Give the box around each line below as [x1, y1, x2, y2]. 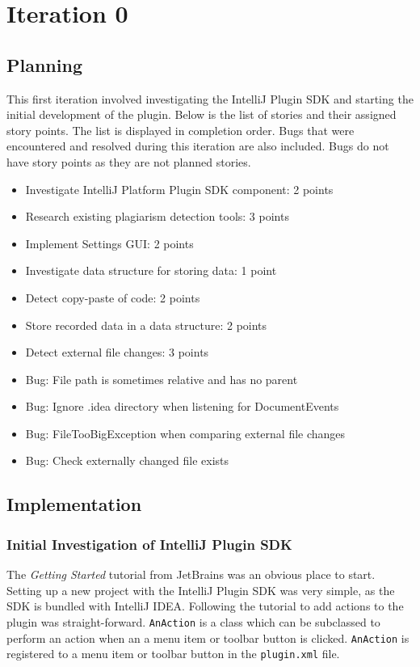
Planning [6, 52, 82, 77]
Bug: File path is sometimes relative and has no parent [25, 370, 298, 387]
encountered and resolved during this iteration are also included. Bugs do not [6, 137, 389, 154]
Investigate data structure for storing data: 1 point [25, 262, 277, 279]
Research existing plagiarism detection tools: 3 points [25, 208, 289, 225]
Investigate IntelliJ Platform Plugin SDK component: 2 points [25, 180, 334, 197]
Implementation [6, 492, 142, 517]
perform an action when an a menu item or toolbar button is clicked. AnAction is [6, 629, 409, 646]
